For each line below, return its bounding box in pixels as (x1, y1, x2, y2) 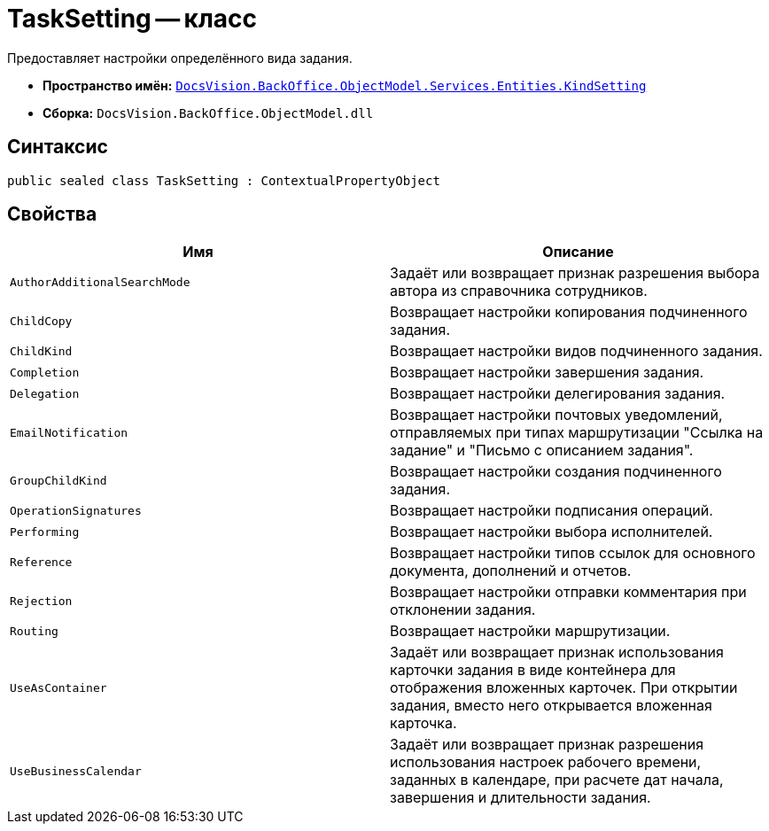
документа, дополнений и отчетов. (390, 562, 632, 580)
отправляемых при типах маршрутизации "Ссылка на (390, 423, 764, 442)
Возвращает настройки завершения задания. (390, 363, 704, 382)
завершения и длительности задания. (390, 788, 651, 807)
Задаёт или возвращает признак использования (390, 643, 724, 662)
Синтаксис (7, 136, 108, 159)
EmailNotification (10, 425, 128, 439)
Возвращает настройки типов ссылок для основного (390, 544, 756, 563)
